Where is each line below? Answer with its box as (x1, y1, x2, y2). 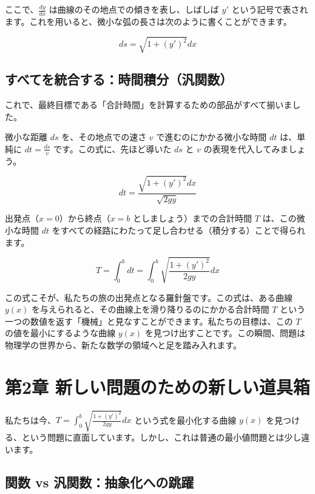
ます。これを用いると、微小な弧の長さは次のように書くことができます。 (5, 15, 292, 27)
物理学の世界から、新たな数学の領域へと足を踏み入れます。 (5, 339, 242, 351)
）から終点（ (59, 212, 110, 225)
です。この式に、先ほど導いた (53, 142, 172, 155)
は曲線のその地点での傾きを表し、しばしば (49, 3, 219, 15)
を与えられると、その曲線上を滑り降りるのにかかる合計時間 (32, 303, 269, 316)
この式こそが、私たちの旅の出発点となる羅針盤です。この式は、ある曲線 (5, 291, 293, 303)
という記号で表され (231, 3, 308, 15)
